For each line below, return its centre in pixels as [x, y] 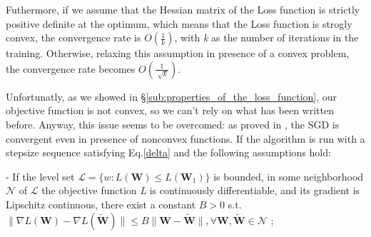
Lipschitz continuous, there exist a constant [101, 204]
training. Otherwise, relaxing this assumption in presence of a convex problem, [178, 53]
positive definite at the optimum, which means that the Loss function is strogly [179, 23]
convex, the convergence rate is [73, 37]
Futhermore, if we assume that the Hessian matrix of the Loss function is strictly [183, 9]
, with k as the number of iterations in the [266, 37]
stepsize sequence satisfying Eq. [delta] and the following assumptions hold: [168, 152]
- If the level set [40, 176]
